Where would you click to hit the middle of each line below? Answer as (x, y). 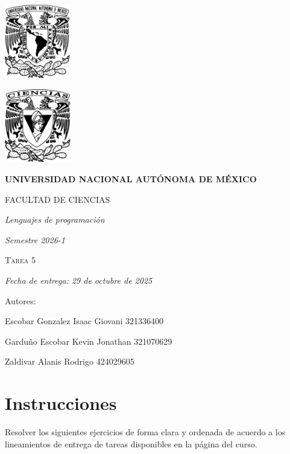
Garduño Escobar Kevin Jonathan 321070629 (89, 341)
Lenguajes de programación (55, 219)
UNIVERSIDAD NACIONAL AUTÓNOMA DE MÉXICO (131, 179)
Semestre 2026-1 (35, 239)
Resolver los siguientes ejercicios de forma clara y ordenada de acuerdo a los (145, 432)
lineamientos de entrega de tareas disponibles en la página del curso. (131, 443)
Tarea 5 (20, 260)
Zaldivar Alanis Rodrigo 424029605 (70, 361)
